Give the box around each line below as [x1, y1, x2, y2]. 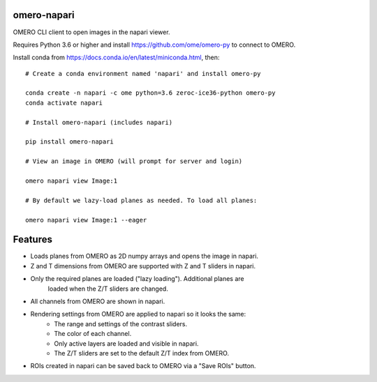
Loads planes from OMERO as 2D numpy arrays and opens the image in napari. [30, 252, 258, 261]
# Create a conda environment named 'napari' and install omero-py [25, 70, 261, 77]
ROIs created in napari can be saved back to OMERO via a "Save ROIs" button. [30, 362, 256, 370]
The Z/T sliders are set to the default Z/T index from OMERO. [54, 349, 230, 357]
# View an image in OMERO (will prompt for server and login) [25, 158, 243, 165]
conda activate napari [25, 98, 103, 107]
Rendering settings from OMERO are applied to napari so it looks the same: [30, 310, 246, 319]
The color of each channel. [54, 330, 132, 338]
